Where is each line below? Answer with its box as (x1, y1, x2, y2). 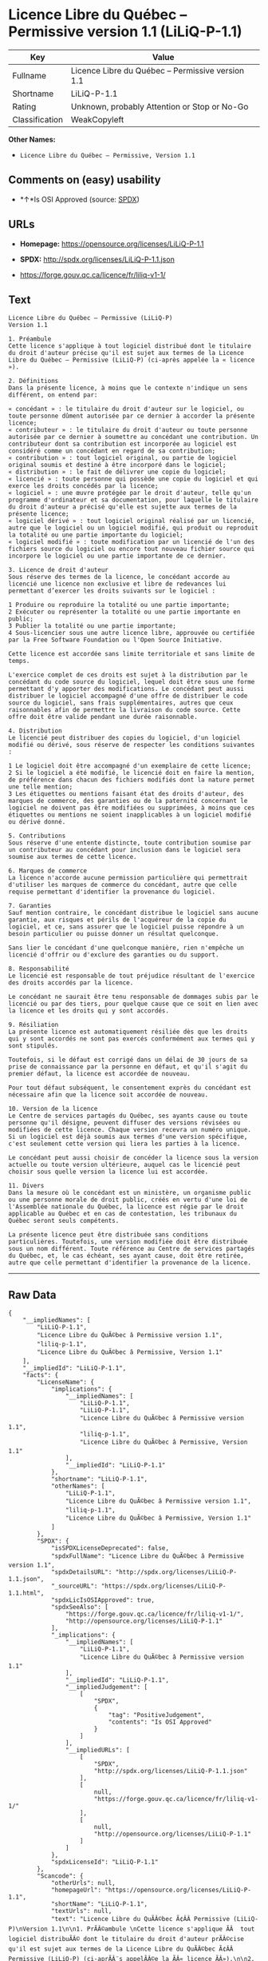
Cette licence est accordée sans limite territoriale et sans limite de (8, 650, 255, 658)
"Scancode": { (37, 1872, 84, 1880)
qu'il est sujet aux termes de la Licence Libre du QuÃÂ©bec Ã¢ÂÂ (8, 1945, 234, 1953)
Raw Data (8, 1288, 57, 1301)
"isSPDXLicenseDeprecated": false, (50, 1544, 170, 1552)
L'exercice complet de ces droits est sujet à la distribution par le (8, 671, 248, 679)
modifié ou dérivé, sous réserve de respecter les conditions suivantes (8, 741, 255, 749)
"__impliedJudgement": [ (65, 1683, 148, 1691)
